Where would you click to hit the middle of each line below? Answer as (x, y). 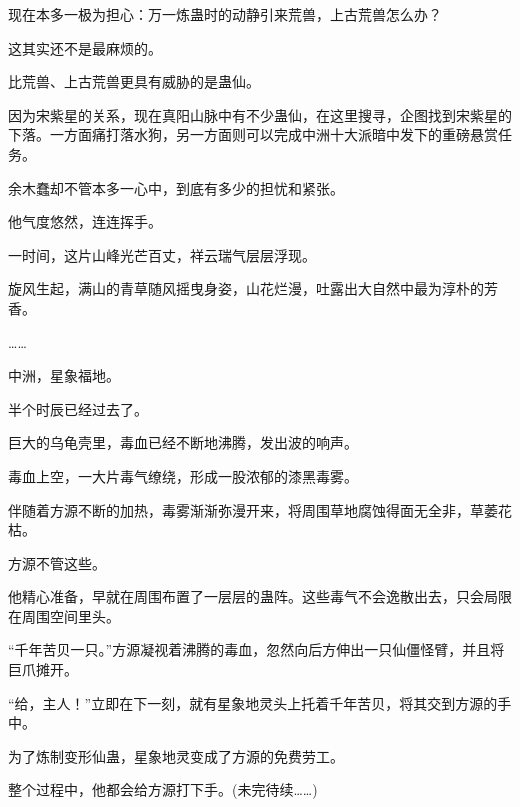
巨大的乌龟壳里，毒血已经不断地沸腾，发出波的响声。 (183, 442)
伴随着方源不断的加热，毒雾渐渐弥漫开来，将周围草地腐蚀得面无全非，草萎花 (260, 509)
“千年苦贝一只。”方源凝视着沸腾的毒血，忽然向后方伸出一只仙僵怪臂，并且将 (256, 649)
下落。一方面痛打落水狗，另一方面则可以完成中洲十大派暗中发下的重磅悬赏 (253, 134)
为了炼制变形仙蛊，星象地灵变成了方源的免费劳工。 (176, 755)
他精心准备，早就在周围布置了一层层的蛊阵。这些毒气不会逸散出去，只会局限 (260, 596)
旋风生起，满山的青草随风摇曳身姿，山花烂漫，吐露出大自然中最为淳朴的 (246, 288)
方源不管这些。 (57, 562)
